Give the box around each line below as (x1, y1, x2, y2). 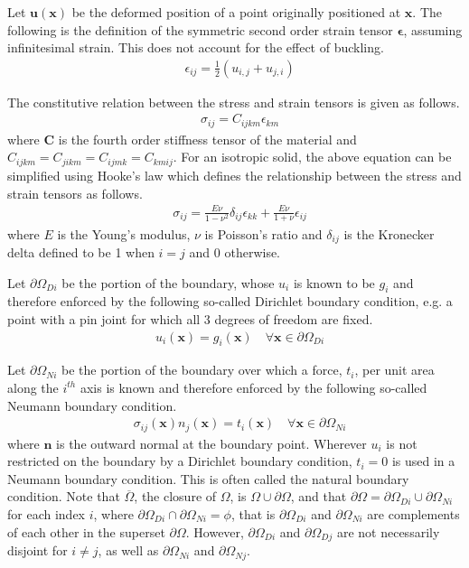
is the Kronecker (343, 224, 435, 243)
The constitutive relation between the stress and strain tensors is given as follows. (7, 92, 460, 111)
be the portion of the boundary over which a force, (61, 360, 342, 379)
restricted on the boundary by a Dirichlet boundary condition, (7, 452, 352, 470)
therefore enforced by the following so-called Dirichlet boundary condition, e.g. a (7, 292, 453, 311)
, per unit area (354, 360, 435, 379)
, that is (230, 505, 276, 523)
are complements (367, 505, 460, 523)
